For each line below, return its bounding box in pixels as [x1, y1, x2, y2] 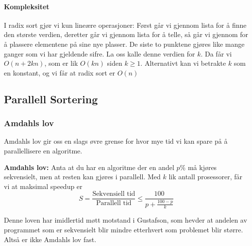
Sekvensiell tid [92, 190, 135, 198]
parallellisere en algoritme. [4, 145, 83, 155]
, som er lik [44, 58, 78, 68]
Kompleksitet [4, 1, 50, 11]
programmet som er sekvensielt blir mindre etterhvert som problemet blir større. [4, 224, 243, 234]
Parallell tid [96, 200, 132, 207]
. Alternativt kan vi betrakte [140, 58, 226, 68]
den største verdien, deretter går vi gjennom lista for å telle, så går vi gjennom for [4, 29, 249, 39]
